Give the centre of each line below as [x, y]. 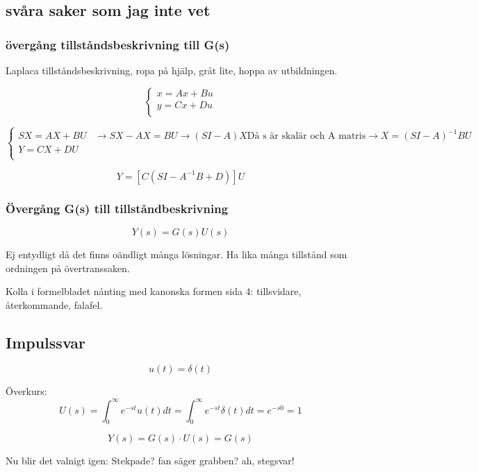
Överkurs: [26, 391]
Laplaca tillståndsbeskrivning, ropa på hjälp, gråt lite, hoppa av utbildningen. [172, 70]
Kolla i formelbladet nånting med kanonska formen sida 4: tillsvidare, [154, 291]
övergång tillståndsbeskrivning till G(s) [118, 44]
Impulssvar [46, 342]
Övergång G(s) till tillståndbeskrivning [117, 208]
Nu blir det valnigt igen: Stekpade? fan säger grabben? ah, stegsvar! [150, 461]
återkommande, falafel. [54, 304]
